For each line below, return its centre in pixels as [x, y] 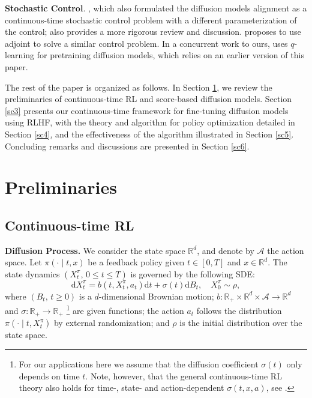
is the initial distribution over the [241, 323]
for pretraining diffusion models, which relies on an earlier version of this [170, 55]
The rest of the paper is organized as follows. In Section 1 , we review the [139, 87]
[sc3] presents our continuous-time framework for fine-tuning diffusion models [147, 110]
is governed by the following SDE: [193, 273]
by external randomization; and [112, 323]
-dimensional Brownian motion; [156, 296]
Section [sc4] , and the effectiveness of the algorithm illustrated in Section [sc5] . [149, 134]
